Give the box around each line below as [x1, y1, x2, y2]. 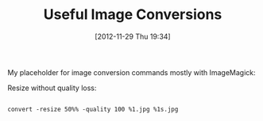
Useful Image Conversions [43, 6, 222, 24]
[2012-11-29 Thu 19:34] [94, 32, 172, 41]
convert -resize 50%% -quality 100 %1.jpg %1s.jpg [7, 105, 179, 113]
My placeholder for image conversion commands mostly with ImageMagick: [7, 67, 256, 77]
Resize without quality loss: [7, 83, 97, 93]
